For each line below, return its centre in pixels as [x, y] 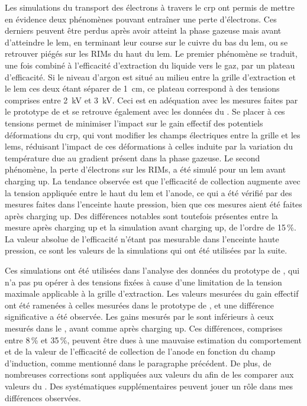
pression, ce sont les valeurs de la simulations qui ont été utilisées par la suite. [146, 250]
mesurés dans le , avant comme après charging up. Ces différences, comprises [144, 328]
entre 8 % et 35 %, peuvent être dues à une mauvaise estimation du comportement [153, 340]
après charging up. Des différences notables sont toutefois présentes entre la [141, 215]
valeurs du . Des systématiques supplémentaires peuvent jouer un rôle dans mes [149, 386]
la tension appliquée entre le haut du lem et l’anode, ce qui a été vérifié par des [148, 192]
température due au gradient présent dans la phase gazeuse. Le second [133, 157]
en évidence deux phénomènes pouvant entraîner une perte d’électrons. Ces [141, 19]
